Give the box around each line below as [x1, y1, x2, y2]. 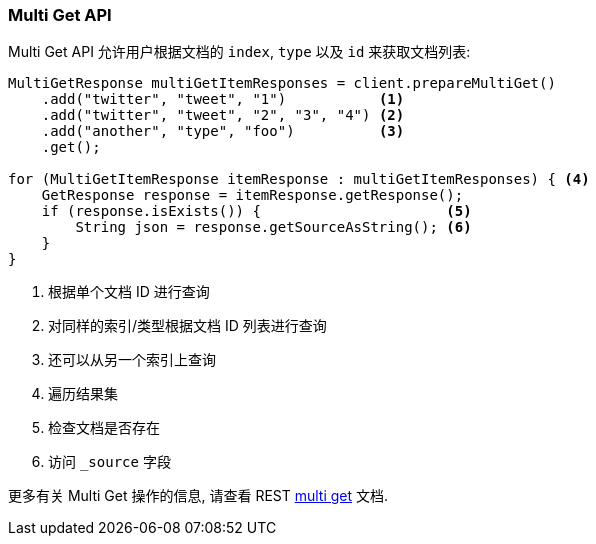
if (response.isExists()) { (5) [41, 203, 472, 220]
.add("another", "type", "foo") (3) [41, 123, 405, 140]
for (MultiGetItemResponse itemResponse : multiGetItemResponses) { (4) [8, 171, 590, 188]
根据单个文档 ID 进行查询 [48, 283, 210, 301]
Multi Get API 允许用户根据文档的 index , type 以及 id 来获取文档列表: [8, 43, 471, 61]
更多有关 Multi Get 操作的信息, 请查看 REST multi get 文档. [8, 487, 389, 505]
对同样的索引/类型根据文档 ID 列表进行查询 [48, 317, 327, 335]
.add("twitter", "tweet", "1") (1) [41, 91, 405, 108]
